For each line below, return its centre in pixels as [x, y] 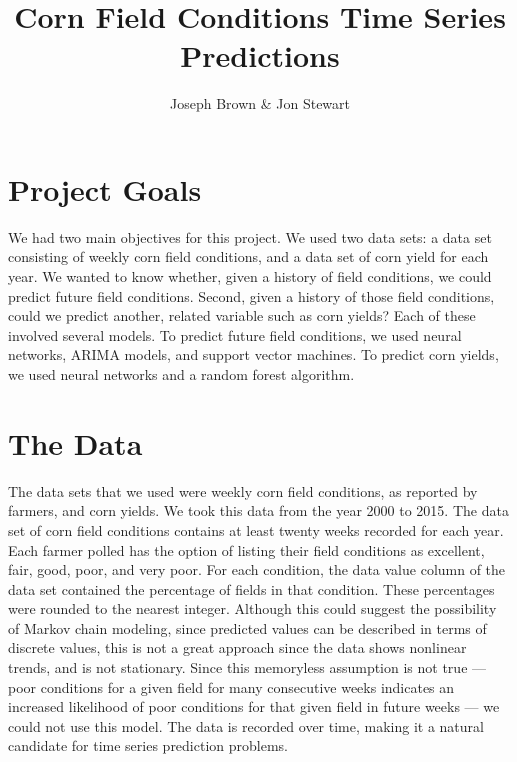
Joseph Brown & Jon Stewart [259, 103]
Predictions [260, 55]
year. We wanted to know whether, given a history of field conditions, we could [250, 276]
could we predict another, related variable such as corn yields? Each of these [242, 315]
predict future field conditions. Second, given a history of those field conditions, [251, 295]
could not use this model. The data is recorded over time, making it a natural [246, 725]
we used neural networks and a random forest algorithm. [181, 374]
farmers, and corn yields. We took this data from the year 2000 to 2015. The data [258, 510]
